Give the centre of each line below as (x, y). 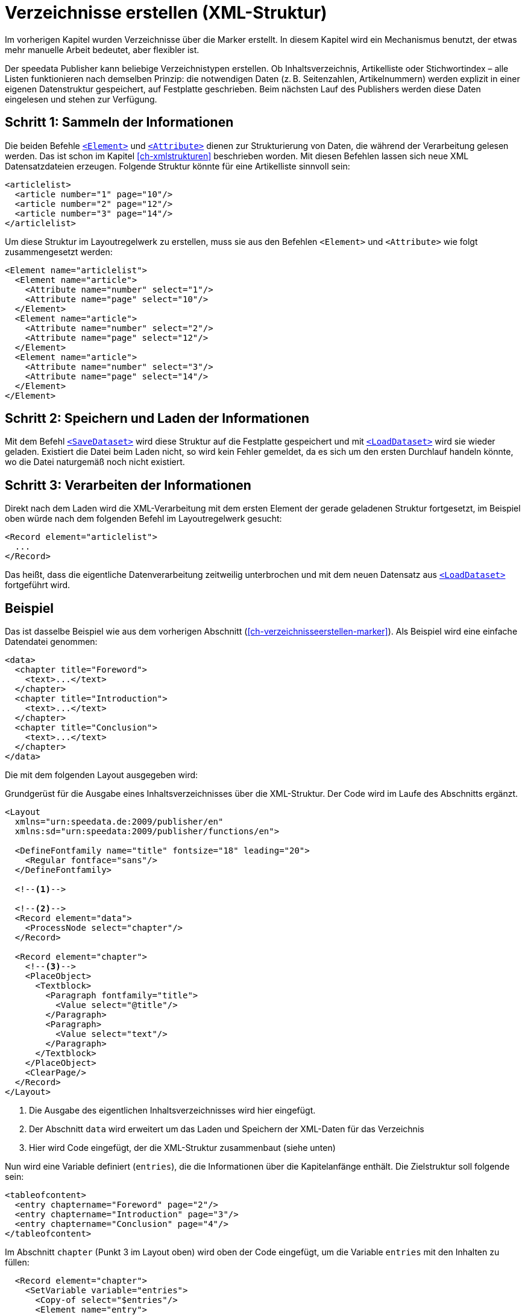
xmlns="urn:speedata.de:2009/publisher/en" (119, 822)
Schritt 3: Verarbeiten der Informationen (128, 485)
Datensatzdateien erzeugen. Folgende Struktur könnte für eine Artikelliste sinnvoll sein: (178, 166)
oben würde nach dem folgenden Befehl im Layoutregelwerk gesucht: (143, 519)
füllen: (17, 1263)
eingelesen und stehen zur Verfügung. (81, 99)
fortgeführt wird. (38, 585)
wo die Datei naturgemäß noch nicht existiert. (95, 462)
